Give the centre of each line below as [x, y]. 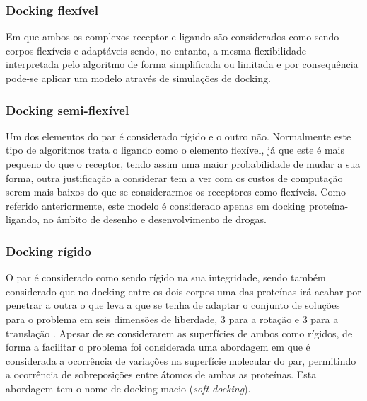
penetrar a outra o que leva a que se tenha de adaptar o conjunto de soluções [173, 305]
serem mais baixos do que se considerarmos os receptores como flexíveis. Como [176, 192]
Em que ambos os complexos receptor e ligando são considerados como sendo [173, 36]
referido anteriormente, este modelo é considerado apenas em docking [156, 205]
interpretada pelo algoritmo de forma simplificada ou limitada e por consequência [182, 64]
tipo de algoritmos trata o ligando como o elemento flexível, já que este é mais [175, 150]
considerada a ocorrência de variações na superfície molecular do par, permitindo [181, 360]
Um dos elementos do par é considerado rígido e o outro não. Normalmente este [179, 136]
